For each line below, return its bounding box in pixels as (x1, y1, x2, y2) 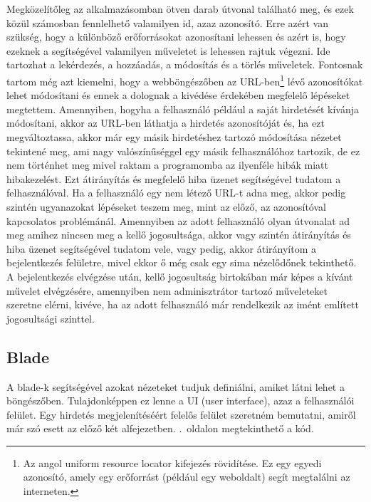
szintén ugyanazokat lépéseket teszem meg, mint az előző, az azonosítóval (6, 199, 326, 214)
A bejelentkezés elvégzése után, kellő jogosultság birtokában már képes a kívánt (6, 268, 353, 283)
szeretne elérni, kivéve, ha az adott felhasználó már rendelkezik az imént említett (6, 297, 359, 312)
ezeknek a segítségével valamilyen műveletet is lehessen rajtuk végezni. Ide (6, 43, 330, 58)
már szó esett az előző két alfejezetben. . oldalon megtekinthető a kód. (6, 421, 314, 436)
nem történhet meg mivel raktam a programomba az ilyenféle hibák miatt (6, 157, 329, 172)
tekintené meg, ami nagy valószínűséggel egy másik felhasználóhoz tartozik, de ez (6, 143, 360, 158)
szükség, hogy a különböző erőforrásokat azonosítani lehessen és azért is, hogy (6, 29, 346, 44)
